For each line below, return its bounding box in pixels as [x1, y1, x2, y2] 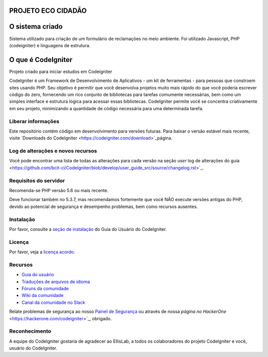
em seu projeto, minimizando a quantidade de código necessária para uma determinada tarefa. [9, 105, 203, 111]
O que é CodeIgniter [9, 55, 73, 64]
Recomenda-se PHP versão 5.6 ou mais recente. [9, 187, 109, 193]
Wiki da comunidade [21, 292, 64, 298]
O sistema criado [9, 22, 63, 31]
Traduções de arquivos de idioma [21, 279, 90, 285]
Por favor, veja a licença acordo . [9, 249, 75, 255]
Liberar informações [9, 118, 60, 125]
